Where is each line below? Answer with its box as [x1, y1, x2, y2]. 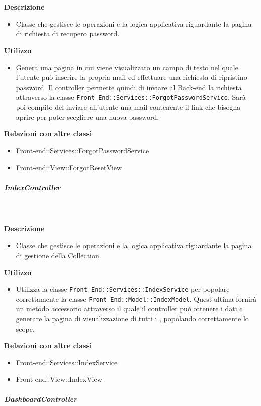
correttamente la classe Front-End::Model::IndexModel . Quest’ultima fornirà [16, 293, 257, 304]
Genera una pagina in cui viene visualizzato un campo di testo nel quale [16, 62, 238, 72]
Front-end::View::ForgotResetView [16, 162, 122, 173]
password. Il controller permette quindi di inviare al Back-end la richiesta [16, 82, 242, 92]
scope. [16, 323, 35, 334]
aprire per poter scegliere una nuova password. [16, 111, 159, 122]
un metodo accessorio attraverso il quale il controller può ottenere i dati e [16, 303, 243, 314]
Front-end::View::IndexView [16, 374, 102, 384]
